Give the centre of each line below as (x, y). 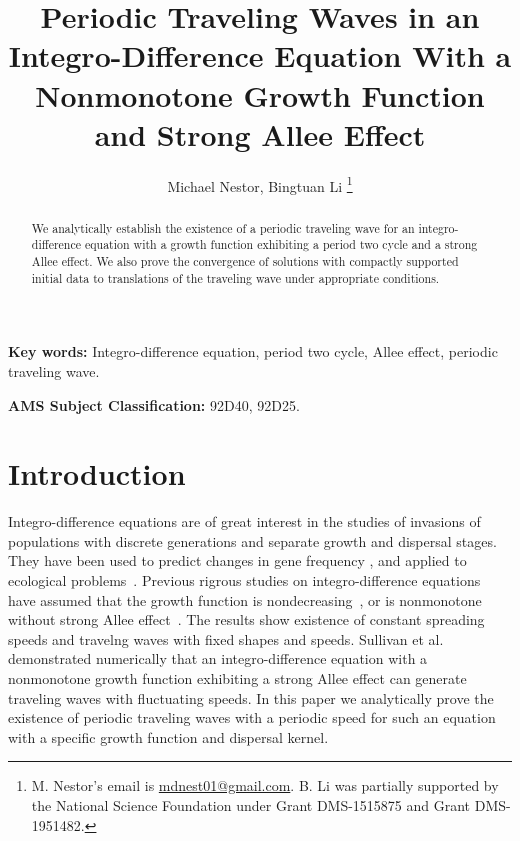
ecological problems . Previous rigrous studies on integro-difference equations (244, 580)
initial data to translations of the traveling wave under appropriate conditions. (235, 277)
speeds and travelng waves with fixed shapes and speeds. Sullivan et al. (226, 638)
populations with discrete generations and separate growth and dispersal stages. (252, 540)
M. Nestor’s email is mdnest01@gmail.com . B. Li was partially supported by (265, 785)
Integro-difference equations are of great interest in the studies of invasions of (244, 521)
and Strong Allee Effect (260, 133)
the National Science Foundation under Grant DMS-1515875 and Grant (251, 804)
